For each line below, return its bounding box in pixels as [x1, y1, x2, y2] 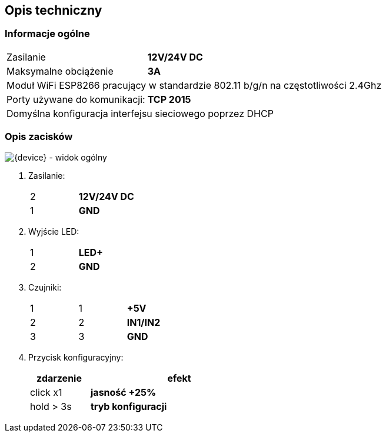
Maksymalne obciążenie [6, 65, 114, 77]
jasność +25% [91, 386, 157, 398]
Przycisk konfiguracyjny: [28, 352, 124, 362]
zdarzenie [36, 372, 82, 384]
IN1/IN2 [127, 316, 161, 328]
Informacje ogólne [5, 28, 90, 40]
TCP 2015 [147, 93, 191, 105]
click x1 [30, 386, 62, 398]
